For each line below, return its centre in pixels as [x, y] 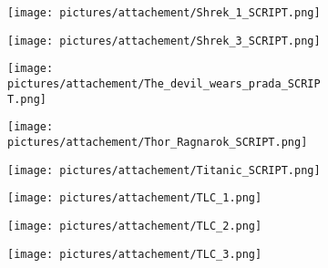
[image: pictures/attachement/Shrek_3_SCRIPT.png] [164, 41]
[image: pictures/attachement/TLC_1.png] [135, 198]
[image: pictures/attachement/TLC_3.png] [135, 254]
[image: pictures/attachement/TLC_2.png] [135, 226]
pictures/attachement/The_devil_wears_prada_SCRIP [164, 83]
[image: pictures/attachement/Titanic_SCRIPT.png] [164, 170]
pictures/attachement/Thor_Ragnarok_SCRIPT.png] [158, 142]
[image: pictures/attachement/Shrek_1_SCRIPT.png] [164, 13]
